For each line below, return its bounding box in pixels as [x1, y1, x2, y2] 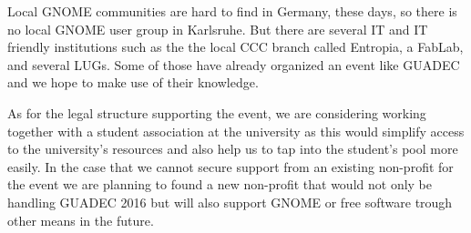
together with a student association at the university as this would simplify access [7, 121, 465, 140]
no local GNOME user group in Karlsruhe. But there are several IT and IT [7, 19, 428, 38]
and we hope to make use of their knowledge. [7, 73, 259, 92]
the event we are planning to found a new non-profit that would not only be [7, 175, 433, 194]
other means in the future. [7, 210, 154, 229]
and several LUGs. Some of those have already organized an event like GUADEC [7, 55, 460, 74]
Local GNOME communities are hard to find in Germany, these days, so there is [7, 2, 457, 20]
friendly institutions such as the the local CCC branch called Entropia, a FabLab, [7, 37, 464, 56]
